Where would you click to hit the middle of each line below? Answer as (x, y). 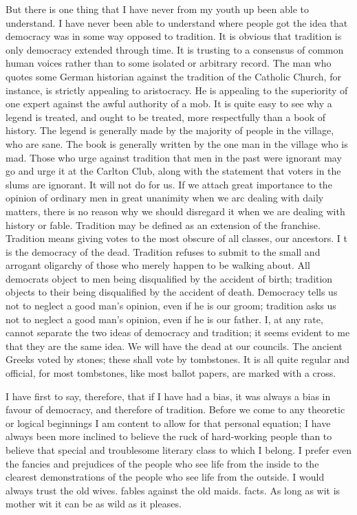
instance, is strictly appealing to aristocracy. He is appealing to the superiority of (177, 90)
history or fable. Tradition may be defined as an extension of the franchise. (163, 224)
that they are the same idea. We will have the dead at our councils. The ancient (174, 346)
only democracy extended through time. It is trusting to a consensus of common (175, 49)
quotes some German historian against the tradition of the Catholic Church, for (173, 76)
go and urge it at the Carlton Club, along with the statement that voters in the (173, 171)
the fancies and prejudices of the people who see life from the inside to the (162, 463)
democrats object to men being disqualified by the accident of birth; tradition (169, 278)
